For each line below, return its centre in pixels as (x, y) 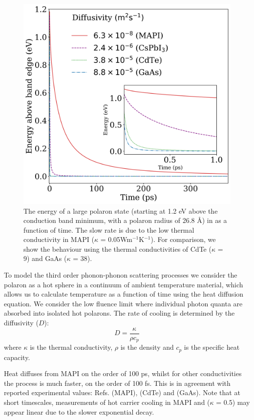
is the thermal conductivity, (71, 347)
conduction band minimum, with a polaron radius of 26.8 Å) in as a (125, 220)
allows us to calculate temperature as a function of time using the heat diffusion (124, 294)
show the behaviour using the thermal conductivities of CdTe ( (117, 249)
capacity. (17, 357)
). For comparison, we (183, 239)
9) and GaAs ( (45, 258)
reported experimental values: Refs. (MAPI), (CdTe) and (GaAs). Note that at (122, 392)
